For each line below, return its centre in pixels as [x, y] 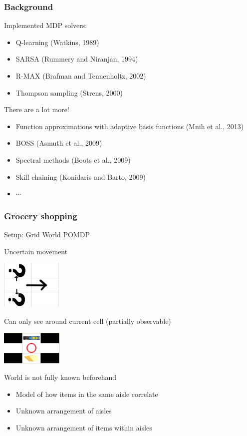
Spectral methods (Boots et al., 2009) [73, 159]
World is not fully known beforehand [60, 377]
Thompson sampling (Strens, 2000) [69, 92]
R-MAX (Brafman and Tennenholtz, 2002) [81, 76]
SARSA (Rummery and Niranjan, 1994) [77, 59]
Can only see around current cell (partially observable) [88, 321]
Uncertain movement [36, 251]
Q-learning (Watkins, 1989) [57, 42]
